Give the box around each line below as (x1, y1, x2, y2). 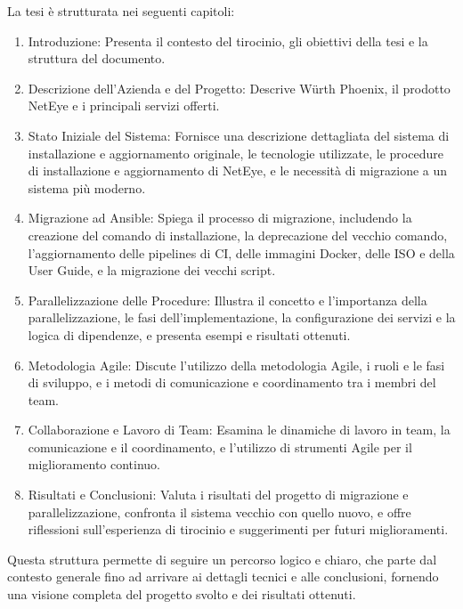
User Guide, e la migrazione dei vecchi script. (28, 261, 276, 280)
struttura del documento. (28, 49, 166, 68)
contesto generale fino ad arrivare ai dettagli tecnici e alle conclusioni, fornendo (7, 567, 439, 586)
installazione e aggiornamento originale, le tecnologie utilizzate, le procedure (28, 143, 443, 162)
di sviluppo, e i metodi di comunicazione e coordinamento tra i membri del (28, 373, 436, 392)
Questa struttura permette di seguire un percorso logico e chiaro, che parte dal (7, 549, 437, 568)
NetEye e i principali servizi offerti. (28, 96, 220, 115)
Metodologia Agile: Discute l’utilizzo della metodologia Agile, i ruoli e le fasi (28, 355, 445, 374)
